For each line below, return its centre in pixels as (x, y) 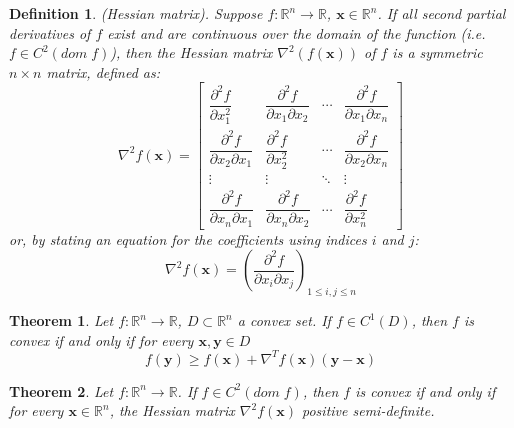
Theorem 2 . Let (61, 390)
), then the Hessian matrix (191, 52)
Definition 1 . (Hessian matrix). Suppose (136, 13)
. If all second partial (441, 13)
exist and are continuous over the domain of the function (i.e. (296, 32)
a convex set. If (284, 320)
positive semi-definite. (368, 410)
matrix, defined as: (103, 71)
